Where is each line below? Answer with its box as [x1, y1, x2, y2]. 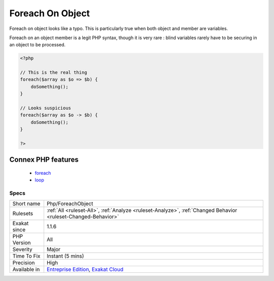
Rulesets [12, 210, 33, 217]
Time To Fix [12, 252, 41, 259]
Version [12, 239, 31, 246]
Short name [12, 200, 41, 207]
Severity [12, 245, 32, 253]
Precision [12, 259, 35, 266]
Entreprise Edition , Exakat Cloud [46, 266, 124, 273]
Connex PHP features [9, 155, 79, 164]
